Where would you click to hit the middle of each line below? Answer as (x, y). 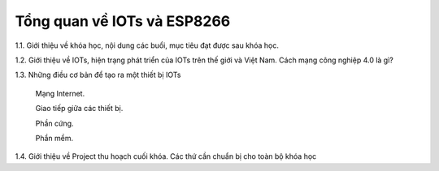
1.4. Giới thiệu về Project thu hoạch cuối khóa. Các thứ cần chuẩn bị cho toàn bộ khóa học (166, 156)
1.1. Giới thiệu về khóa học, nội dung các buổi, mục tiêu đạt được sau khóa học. (147, 45)
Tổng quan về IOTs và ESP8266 (123, 21)
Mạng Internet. (60, 93)
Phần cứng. (54, 123)
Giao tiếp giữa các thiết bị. (79, 109)
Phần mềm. (54, 138)
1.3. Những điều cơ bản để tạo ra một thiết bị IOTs (98, 75)
